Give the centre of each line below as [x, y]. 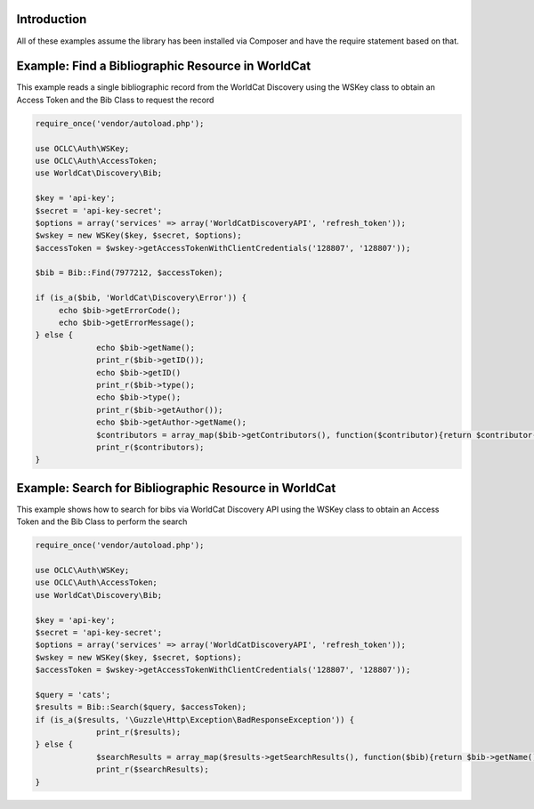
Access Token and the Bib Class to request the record [115, 100]
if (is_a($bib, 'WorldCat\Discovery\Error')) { [141, 298]
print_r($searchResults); [153, 769]
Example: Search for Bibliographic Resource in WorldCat [176, 488]
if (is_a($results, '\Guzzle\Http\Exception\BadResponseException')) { [195, 720]
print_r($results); [139, 732]
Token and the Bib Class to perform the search [102, 522]
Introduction [52, 19]
